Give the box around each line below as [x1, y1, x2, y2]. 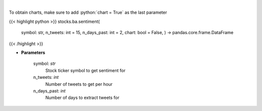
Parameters [21, 49, 46, 55]
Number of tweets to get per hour [45, 81, 113, 87]
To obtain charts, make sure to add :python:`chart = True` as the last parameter [9, 10, 167, 16]
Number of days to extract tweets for [45, 95, 120, 101]
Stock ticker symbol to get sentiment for [45, 67, 126, 73]
